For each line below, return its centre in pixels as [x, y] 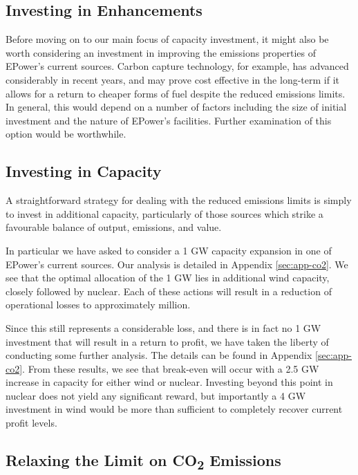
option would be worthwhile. [66, 134]
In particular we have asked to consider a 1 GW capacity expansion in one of [169, 250]
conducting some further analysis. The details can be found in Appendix [159, 355]
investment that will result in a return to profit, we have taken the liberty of [167, 341]
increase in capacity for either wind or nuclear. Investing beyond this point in [169, 382]
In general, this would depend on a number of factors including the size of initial [176, 107]
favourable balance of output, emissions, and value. [114, 227]
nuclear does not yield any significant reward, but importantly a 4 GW [156, 395]
